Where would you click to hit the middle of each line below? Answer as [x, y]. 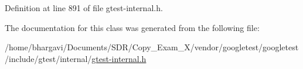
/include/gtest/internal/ [48, 58]
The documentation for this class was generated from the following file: [132, 27]
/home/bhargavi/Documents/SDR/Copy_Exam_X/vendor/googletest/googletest [152, 47]
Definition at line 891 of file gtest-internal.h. [84, 8]
